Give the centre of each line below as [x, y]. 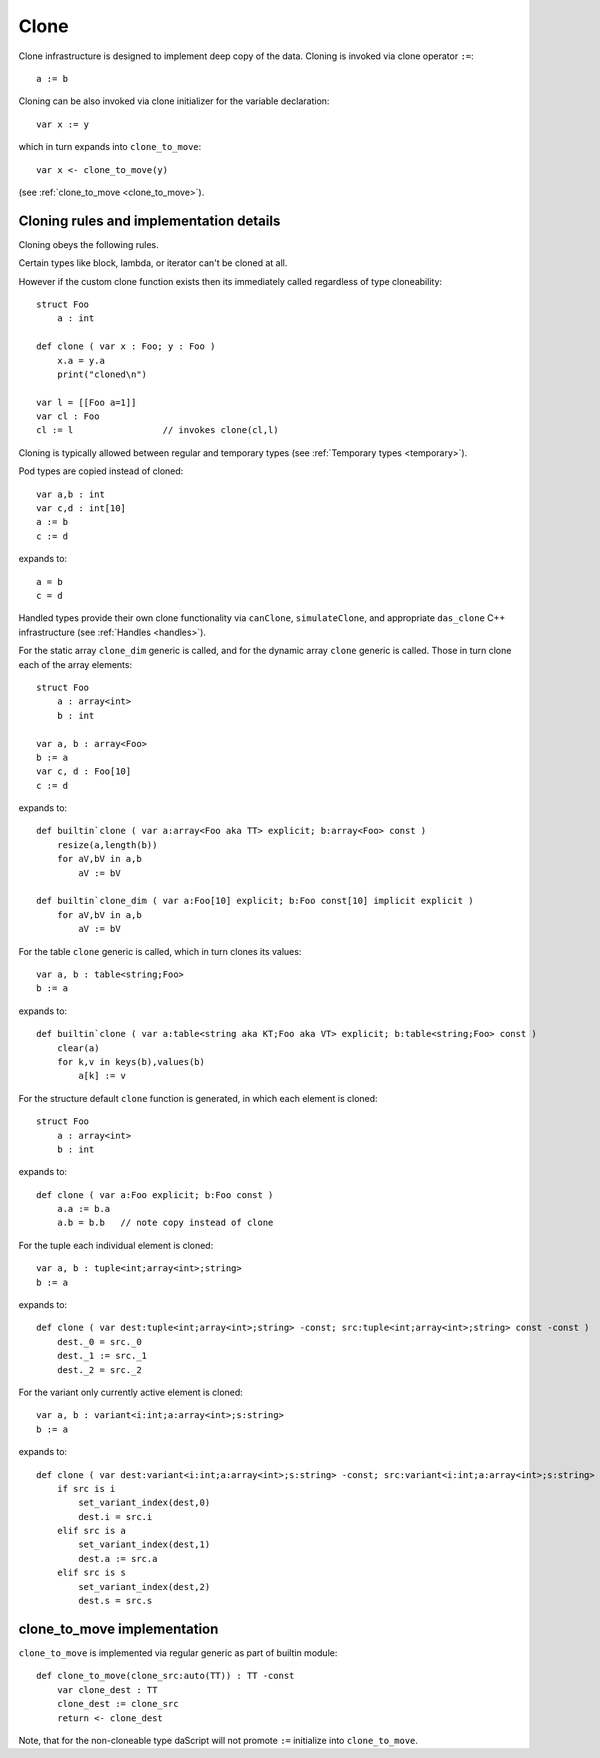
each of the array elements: [75, 664]
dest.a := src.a [118, 1558]
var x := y [63, 124]
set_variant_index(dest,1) [144, 1544]
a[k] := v [102, 1076]
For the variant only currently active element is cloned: [131, 1392]
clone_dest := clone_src [117, 1704]
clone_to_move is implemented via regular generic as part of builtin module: [178, 1652]
